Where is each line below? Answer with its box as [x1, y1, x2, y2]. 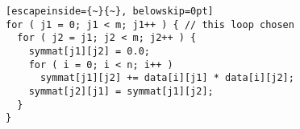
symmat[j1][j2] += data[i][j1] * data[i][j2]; [40, 72, 294, 84]
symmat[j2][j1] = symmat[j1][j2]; [28, 85, 214, 97]
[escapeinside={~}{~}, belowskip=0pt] [6, 6, 214, 17]
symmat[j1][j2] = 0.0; [28, 45, 150, 57]
